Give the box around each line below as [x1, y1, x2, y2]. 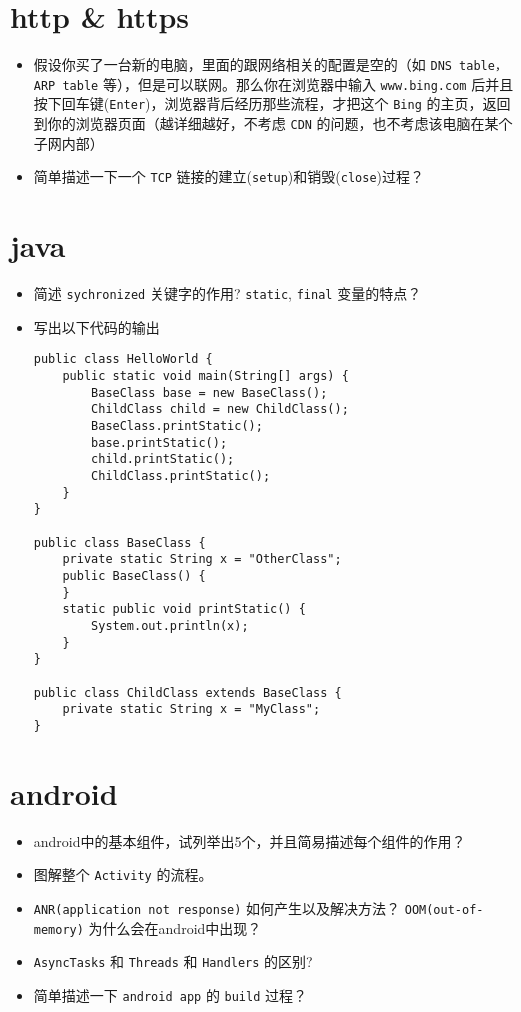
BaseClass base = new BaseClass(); [91, 385, 328, 400]
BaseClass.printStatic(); [91, 419, 263, 433]
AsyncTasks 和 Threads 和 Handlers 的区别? [33, 951, 313, 972]
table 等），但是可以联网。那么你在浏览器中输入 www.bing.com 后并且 [62, 73, 514, 94]
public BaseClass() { [62, 568, 206, 583]
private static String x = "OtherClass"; [62, 552, 342, 567]
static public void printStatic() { [62, 602, 306, 617]
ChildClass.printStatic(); [91, 468, 271, 483]
